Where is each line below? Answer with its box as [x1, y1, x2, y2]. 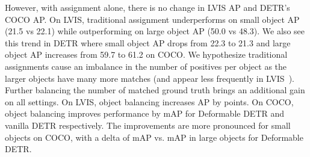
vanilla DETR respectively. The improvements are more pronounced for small [5, 119, 291, 131]
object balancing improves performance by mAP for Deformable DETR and [5, 107, 285, 120]
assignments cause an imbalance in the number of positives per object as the [5, 60, 287, 72]
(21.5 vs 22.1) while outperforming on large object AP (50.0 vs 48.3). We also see [5, 25, 305, 37]
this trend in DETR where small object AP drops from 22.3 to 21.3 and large [5, 36, 291, 49]
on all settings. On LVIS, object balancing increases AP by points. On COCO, [5, 95, 294, 108]
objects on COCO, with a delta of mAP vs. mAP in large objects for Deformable [5, 131, 303, 143]
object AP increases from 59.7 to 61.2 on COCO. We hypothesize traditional [5, 48, 288, 61]
